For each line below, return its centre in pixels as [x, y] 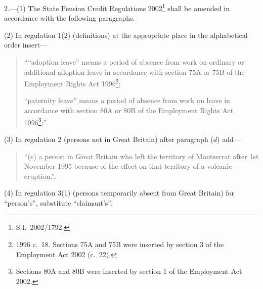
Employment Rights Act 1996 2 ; [72, 83]
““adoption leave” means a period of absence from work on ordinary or [134, 62]
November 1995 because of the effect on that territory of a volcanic [128, 166]
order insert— [26, 45]
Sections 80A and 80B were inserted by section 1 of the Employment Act [129, 271]
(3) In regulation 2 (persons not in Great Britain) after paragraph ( [109, 139]
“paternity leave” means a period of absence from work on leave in [127, 100]
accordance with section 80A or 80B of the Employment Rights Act [129, 110]
